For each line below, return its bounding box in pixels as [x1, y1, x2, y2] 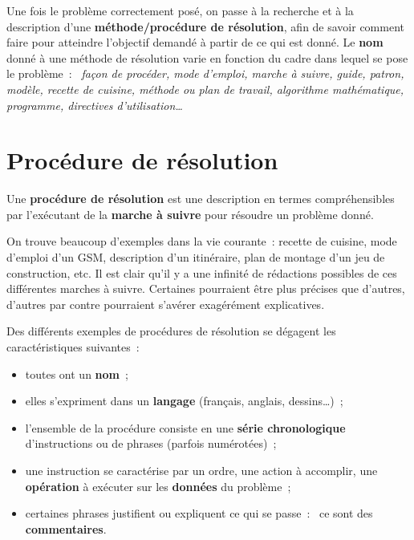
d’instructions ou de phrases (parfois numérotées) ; [25, 435, 277, 452]
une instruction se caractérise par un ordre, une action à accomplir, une [25, 462, 378, 478]
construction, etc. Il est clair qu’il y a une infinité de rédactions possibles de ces [6, 264, 397, 281]
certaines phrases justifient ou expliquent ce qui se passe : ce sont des [25, 505, 373, 522]
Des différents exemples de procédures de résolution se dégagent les [6, 323, 336, 339]
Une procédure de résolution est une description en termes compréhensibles [6, 190, 395, 207]
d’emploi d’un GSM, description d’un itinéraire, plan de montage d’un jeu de [6, 249, 385, 266]
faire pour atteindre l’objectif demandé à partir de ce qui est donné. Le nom [6, 34, 384, 51]
